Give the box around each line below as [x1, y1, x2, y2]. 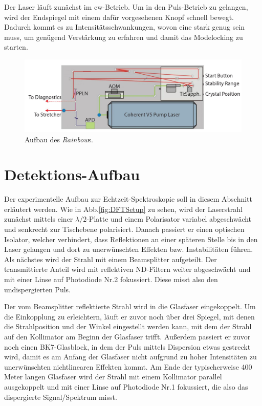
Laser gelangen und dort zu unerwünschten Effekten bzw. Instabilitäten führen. [4, 244, 253, 254]
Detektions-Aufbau [4, 164, 140, 185]
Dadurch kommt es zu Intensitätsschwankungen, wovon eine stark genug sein [4, 22, 245, 32]
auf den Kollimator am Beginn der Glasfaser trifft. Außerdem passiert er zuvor [4, 331, 251, 342]
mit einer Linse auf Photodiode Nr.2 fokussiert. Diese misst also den [4, 274, 218, 285]
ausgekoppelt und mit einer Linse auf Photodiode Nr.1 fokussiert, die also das [4, 381, 248, 392]
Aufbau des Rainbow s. [25, 134, 94, 144]
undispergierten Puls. [4, 284, 71, 294]
